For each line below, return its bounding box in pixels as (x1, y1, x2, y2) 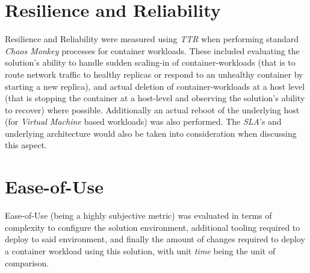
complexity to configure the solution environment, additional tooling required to (5, 221, 300, 233)
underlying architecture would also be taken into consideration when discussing (5, 127, 297, 139)
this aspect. (5, 139, 47, 151)
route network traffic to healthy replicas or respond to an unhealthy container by (5, 67, 303, 80)
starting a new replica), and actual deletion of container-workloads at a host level (5, 80, 305, 92)
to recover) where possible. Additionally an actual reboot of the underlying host (5, 103, 300, 116)
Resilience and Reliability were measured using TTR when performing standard (5, 33, 299, 45)
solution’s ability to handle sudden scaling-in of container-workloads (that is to (5, 56, 296, 69)
